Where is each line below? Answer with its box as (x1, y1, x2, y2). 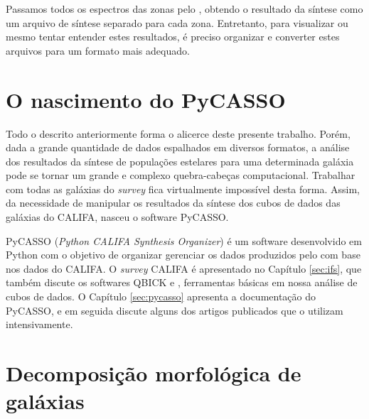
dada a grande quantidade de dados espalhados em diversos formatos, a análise (6, 140, 350, 155)
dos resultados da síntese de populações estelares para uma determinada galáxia (6, 153, 354, 168)
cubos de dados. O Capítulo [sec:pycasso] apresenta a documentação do (6, 289, 316, 304)
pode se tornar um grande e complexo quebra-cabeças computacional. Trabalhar (6, 168, 355, 183)
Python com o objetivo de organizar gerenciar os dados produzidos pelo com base (6, 247, 360, 262)
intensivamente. (6, 317, 73, 332)
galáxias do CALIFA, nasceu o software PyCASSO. (6, 209, 229, 224)
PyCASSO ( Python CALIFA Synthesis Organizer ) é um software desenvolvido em (6, 233, 362, 248)
